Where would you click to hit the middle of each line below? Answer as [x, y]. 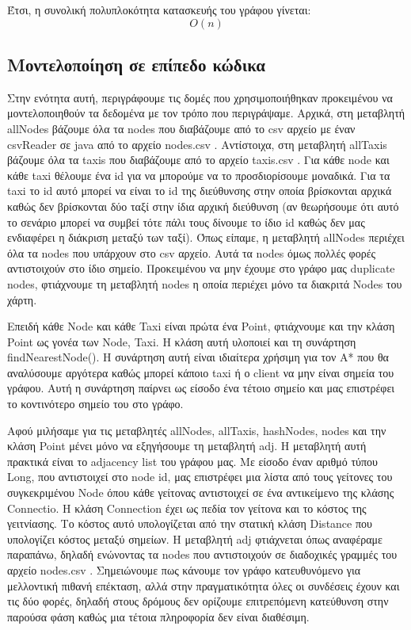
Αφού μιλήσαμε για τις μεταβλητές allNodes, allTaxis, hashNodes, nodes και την [197, 430]
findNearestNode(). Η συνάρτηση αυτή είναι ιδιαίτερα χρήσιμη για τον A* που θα [198, 357]
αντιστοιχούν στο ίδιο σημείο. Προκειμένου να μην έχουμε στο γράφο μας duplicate [201, 268]
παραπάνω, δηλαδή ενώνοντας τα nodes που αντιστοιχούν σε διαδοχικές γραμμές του [202, 554]
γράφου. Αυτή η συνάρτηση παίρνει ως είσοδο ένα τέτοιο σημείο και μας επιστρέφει [201, 388]
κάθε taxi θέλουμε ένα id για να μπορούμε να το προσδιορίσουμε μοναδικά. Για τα [199, 175]
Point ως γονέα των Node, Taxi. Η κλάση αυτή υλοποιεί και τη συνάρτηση [182, 341]
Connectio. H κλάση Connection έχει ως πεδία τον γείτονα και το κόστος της [187, 508]
